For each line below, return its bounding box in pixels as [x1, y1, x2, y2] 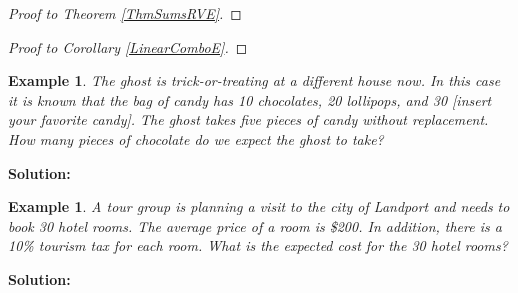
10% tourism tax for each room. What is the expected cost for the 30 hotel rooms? [8, 235, 508, 256]
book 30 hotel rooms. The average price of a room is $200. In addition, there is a [8, 215, 502, 236]
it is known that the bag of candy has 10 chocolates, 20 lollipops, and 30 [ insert [8, 89, 492, 110]
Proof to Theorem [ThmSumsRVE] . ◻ [8, 3, 242, 23]
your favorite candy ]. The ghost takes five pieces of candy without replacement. [8, 109, 489, 130]
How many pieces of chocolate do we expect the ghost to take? [8, 128, 384, 149]
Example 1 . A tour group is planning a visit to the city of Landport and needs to [8, 196, 510, 217]
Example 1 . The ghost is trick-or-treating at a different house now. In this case [8, 70, 501, 91]
